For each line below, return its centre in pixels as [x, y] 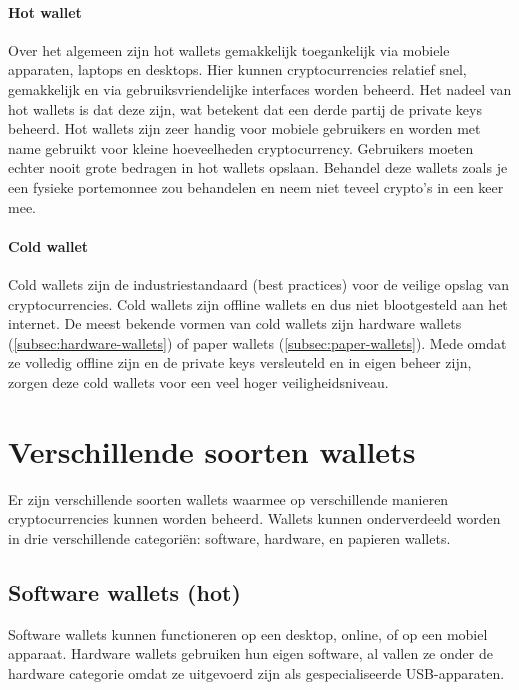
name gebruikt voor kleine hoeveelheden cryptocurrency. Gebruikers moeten [241, 147]
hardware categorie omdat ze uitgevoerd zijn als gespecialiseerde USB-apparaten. [256, 672]
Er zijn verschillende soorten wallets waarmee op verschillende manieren [228, 498]
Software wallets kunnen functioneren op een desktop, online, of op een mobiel [248, 633]
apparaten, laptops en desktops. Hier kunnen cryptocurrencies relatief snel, [237, 69]
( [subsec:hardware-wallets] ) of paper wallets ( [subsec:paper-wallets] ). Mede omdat [257, 342]
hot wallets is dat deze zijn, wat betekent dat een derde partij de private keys [245, 108]
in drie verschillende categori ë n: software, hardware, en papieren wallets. [229, 537]
